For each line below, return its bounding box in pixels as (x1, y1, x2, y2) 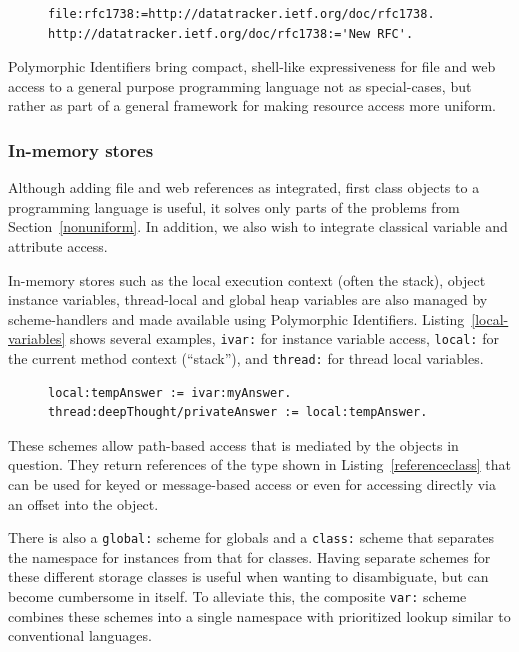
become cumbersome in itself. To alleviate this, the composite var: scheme (8, 586, 467, 607)
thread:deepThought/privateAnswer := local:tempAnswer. (48, 405, 428, 420)
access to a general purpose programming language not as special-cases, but (8, 75, 472, 96)
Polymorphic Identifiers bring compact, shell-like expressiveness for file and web (8, 56, 496, 77)
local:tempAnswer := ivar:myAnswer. (48, 385, 292, 400)
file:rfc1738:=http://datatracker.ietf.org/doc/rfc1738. (48, 7, 435, 21)
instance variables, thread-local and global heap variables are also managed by (8, 289, 488, 310)
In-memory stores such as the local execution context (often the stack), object (8, 269, 486, 290)
